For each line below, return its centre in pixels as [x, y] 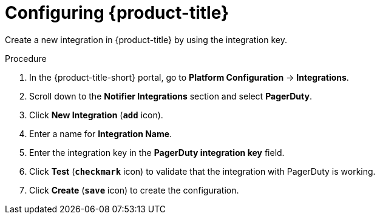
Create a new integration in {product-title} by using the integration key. [146, 39]
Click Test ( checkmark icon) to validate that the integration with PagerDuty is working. [202, 171]
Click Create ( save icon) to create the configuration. [134, 190]
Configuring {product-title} [117, 13]
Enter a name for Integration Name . [101, 133]
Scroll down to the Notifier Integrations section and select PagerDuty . [171, 96]
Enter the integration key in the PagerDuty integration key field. [157, 152]
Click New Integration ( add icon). [96, 115]
